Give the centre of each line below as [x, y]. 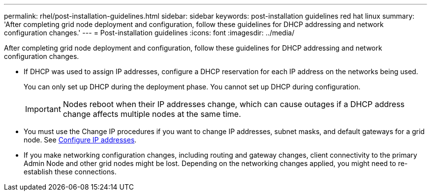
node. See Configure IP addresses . [80, 140]
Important [43, 109]
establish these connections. [70, 172]
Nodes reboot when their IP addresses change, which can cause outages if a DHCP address [234, 104]
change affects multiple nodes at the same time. [152, 114]
